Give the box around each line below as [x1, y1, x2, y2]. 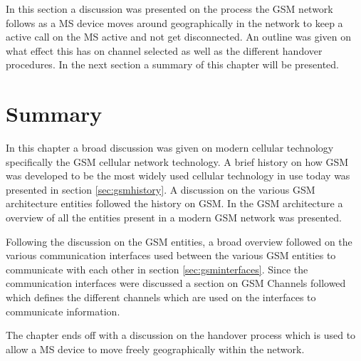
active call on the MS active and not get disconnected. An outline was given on [6, 29, 352, 44]
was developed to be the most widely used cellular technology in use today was [6, 168, 350, 183]
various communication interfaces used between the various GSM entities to [6, 248, 336, 263]
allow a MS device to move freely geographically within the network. [6, 341, 305, 356]
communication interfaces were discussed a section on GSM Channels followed [6, 276, 346, 291]
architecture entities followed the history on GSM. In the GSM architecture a [6, 196, 343, 211]
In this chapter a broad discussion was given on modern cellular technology [6, 140, 334, 155]
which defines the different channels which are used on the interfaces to [6, 290, 316, 305]
